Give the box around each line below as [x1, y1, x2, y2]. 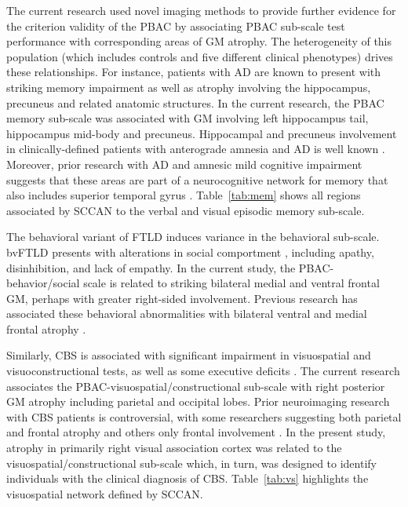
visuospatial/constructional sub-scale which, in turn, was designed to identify [6, 454, 377, 471]
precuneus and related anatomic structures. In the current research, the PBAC [6, 94, 384, 111]
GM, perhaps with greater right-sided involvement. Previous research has [6, 290, 358, 306]
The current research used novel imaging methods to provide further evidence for [6, 2, 396, 18]
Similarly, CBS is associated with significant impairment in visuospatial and [6, 347, 371, 363]
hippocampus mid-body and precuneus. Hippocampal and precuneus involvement [6, 125, 397, 141]
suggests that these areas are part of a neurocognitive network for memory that [6, 171, 388, 188]
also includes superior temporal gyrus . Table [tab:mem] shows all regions [6, 187, 361, 203]
